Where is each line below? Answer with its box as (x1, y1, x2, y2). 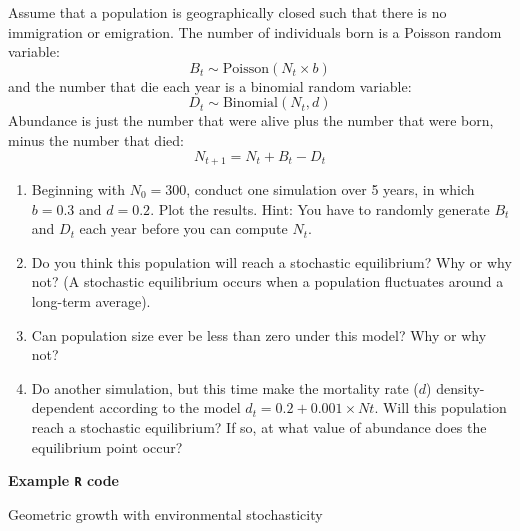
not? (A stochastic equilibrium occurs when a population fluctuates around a (31, 271, 504, 292)
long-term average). (31, 290, 151, 311)
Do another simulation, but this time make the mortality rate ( (31, 377, 419, 398)
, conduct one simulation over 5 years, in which (186, 179, 475, 200)
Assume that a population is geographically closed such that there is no (8, 2, 447, 22)
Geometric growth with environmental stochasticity (8, 503, 323, 524)
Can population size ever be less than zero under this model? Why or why (31, 324, 487, 345)
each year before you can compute (79, 218, 288, 239)
